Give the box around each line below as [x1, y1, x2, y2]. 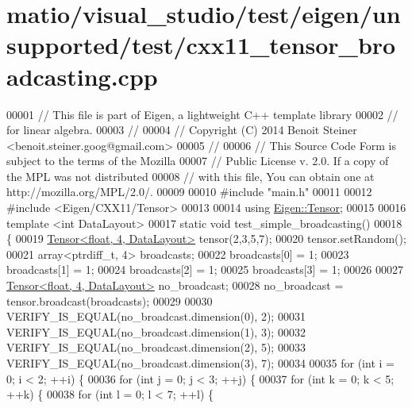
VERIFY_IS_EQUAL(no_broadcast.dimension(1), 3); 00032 [6, 323, 306, 340]
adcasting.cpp [6, 60, 158, 92]
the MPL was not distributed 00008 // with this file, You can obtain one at [6, 167, 375, 184]
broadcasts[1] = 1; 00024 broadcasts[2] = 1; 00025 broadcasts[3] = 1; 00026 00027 [6, 261, 403, 278]
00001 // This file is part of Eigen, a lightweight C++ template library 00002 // [6, 106, 399, 122]
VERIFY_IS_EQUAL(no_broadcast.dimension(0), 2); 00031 [6, 308, 306, 325]
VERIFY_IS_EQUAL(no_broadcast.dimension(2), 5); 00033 [6, 339, 306, 356]
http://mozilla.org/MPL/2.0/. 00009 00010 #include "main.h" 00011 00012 [6, 183, 372, 200]
